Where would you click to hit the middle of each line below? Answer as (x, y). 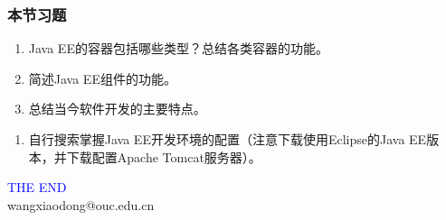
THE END (37, 187)
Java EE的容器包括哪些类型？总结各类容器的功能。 (178, 48)
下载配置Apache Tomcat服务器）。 (164, 156)
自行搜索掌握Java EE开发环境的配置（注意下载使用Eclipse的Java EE (228, 139)
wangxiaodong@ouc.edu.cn (81, 204)
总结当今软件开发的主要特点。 (117, 109)
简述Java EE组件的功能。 (102, 78)
